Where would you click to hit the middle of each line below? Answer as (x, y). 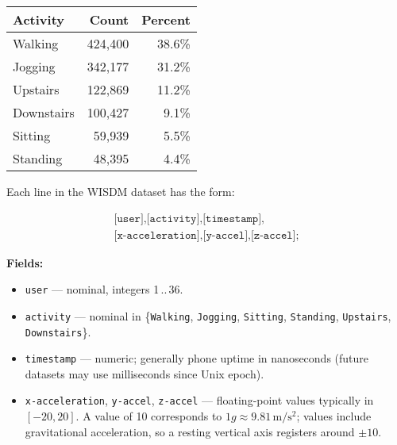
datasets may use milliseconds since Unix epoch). (145, 373)
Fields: (25, 262)
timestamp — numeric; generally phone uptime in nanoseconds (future (197, 358)
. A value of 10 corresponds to (149, 416)
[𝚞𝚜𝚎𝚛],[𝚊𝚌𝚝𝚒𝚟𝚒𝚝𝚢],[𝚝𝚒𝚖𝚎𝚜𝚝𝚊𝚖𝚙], (189, 219)
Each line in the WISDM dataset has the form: (121, 191)
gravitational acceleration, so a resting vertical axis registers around (190, 431)
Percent (166, 19)
